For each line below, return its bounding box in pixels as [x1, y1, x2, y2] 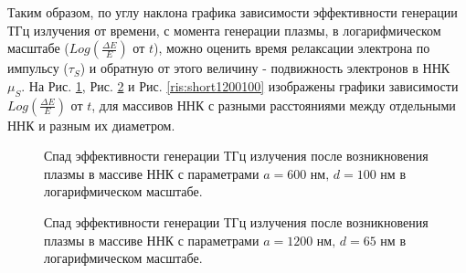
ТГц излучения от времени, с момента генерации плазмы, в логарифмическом [7, 20, 441, 39]
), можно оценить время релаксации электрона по [153, 38, 430, 58]
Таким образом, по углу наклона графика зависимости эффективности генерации [7, 3, 458, 21]
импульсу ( [7, 58, 69, 78]
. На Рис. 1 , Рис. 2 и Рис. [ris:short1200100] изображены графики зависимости [21, 76, 459, 95]
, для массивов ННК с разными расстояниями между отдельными [91, 95, 456, 114]
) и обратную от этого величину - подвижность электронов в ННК [79, 58, 450, 78]
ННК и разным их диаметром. [7, 115, 175, 134]
